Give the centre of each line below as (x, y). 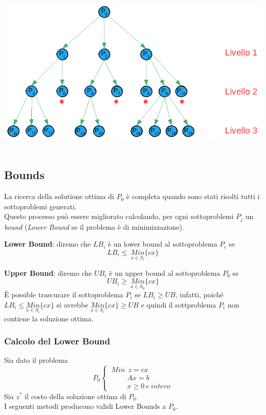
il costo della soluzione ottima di (75, 396)
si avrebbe (72, 304)
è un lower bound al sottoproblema (162, 244)
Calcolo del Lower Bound (57, 341)
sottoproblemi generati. (40, 206)
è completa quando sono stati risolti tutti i (193, 196)
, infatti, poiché (199, 294)
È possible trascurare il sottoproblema (64, 294)
